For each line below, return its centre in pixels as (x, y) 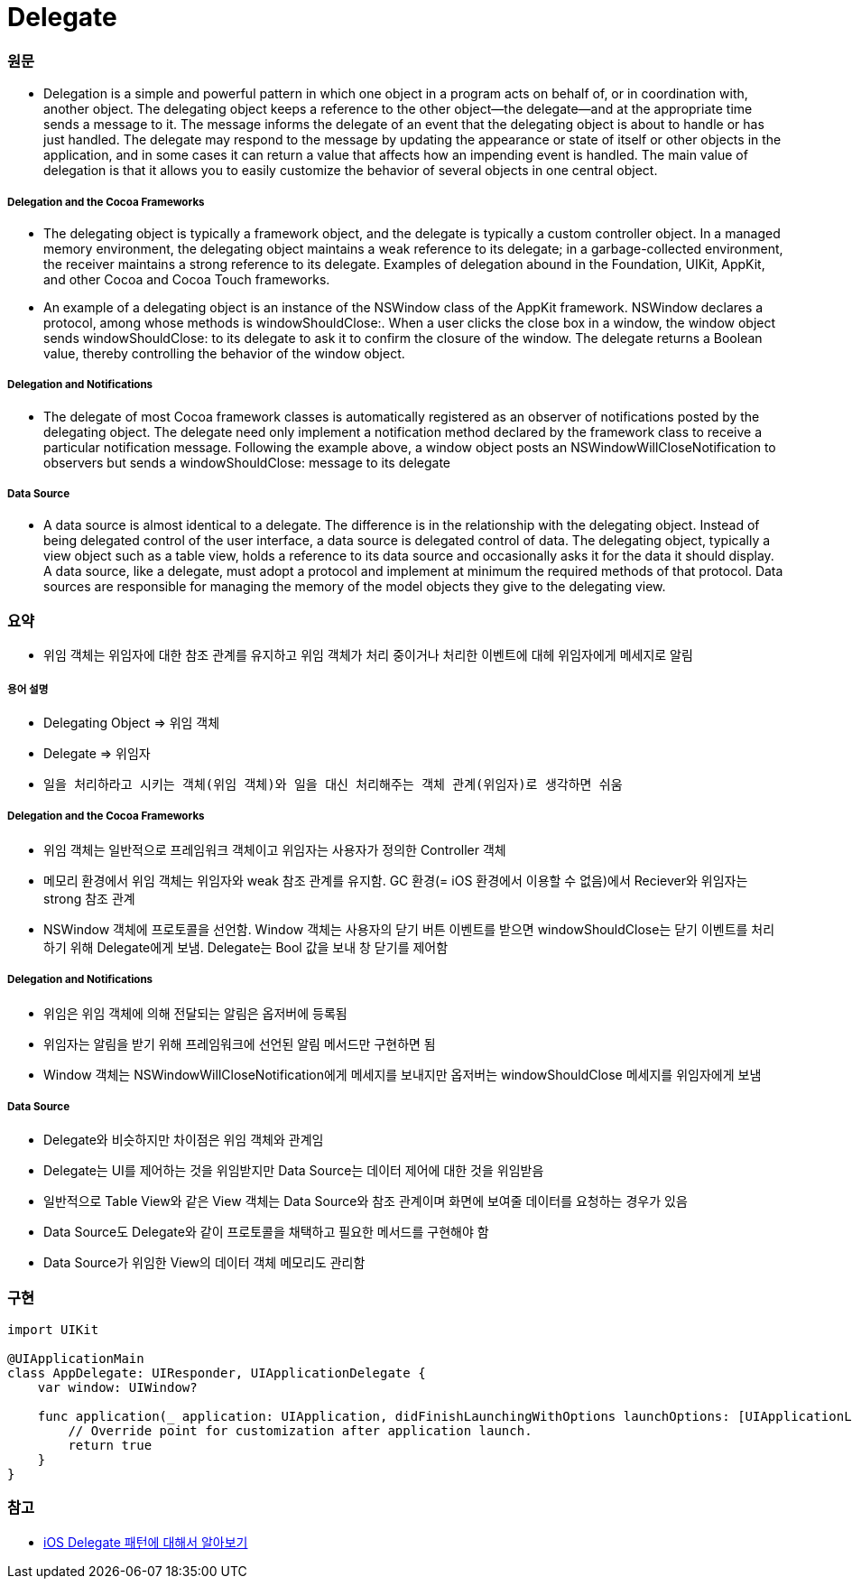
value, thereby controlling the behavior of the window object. (224, 353)
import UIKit (53, 1330)
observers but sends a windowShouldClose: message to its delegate (247, 462)
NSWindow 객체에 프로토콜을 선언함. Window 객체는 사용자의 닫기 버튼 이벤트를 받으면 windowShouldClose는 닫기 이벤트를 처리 (409, 929)
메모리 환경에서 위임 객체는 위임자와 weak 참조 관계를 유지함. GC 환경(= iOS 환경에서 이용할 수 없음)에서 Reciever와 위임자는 (396, 880)
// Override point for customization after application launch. (300, 1431)
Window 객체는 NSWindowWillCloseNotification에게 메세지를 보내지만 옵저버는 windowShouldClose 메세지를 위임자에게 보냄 (403, 1074)
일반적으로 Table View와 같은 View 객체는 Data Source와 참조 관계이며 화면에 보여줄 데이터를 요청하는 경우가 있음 (366, 1201)
